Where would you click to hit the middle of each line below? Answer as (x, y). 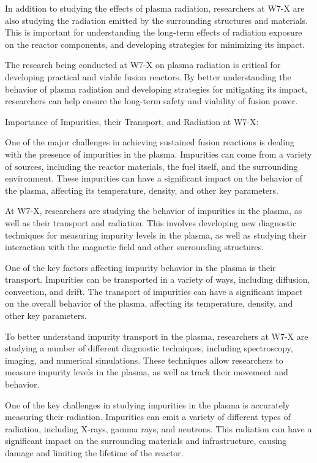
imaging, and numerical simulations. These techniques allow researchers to (144, 360)
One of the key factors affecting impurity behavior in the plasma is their (140, 267)
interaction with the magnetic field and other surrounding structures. (135, 247)
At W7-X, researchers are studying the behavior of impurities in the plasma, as (154, 211)
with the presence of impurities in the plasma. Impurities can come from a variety (158, 154)
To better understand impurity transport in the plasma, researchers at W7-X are (157, 336)
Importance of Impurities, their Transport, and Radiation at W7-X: (132, 121)
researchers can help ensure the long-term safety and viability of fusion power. (151, 101)
